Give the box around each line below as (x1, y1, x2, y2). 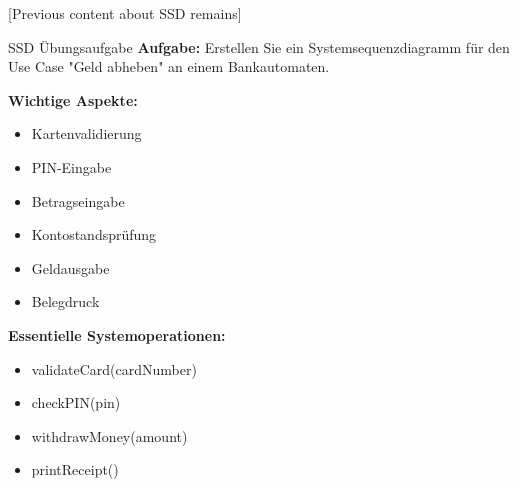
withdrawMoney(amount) (31, 425, 188, 446)
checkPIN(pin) (31, 392, 121, 413)
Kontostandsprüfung (31, 224, 157, 245)
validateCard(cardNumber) (31, 358, 197, 379)
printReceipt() (31, 459, 119, 480)
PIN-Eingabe (31, 156, 112, 177)
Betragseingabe (31, 190, 125, 211)
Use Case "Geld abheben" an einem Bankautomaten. (8, 56, 330, 77)
